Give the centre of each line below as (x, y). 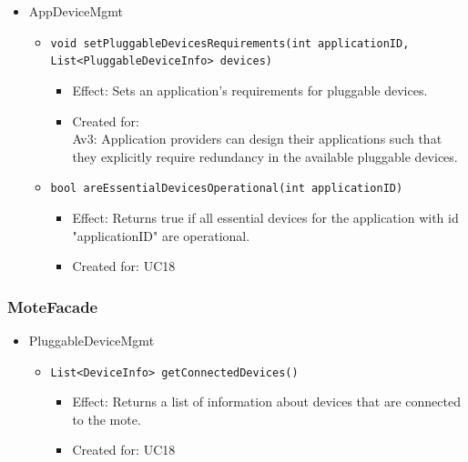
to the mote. (107, 419)
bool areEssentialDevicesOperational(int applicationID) (227, 189)
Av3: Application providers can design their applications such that (257, 139)
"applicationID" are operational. (161, 235)
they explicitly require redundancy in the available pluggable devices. (265, 156)
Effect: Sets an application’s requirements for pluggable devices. (250, 90)
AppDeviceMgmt (76, 11)
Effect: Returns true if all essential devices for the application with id (265, 217)
